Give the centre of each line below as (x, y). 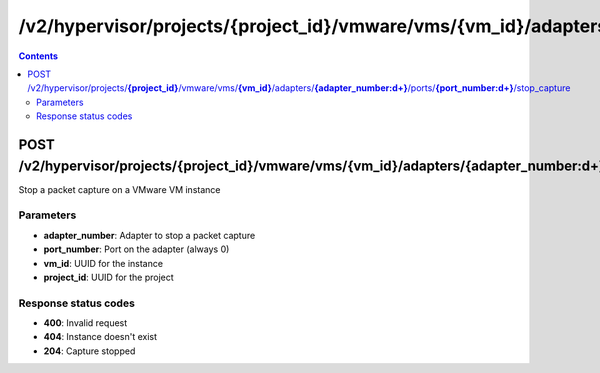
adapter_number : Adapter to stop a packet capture (149, 235)
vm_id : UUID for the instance (103, 263)
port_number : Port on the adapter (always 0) (136, 249)
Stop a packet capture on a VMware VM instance (119, 189)
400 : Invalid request (85, 323)
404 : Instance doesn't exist (100, 337)
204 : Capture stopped (89, 351)
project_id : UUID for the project (108, 277)
